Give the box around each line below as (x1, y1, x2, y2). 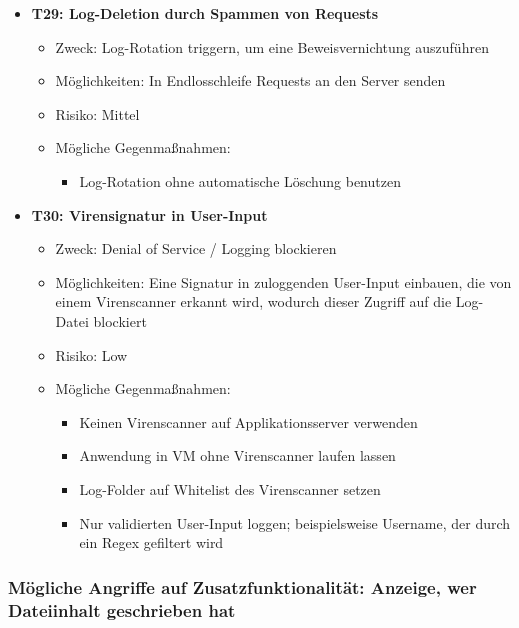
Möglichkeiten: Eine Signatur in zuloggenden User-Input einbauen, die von (55, 271, 512, 292)
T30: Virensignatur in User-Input (31, 204, 268, 225)
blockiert (93, 310, 147, 331)
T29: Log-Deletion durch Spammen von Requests (31, 3, 379, 23)
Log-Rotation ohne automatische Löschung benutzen (79, 170, 401, 191)
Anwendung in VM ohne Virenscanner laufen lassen (79, 445, 396, 466)
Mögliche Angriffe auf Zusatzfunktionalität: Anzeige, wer (8, 574, 477, 599)
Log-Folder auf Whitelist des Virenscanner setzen (79, 478, 381, 499)
